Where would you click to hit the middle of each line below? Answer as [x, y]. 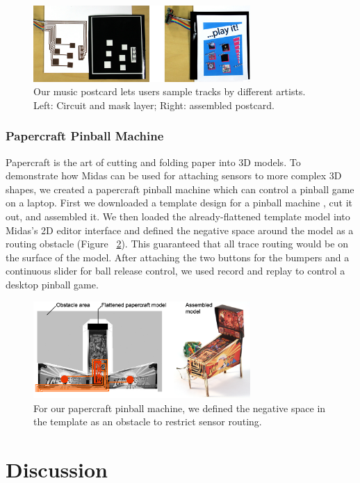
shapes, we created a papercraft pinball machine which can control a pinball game [180, 189]
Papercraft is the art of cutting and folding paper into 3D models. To [153, 162]
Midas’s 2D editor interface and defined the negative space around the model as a [180, 230]
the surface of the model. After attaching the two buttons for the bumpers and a [178, 257]
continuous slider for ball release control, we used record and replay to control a [175, 271]
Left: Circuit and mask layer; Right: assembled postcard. [154, 105]
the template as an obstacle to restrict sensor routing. [148, 421]
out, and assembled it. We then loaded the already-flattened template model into [178, 216]
